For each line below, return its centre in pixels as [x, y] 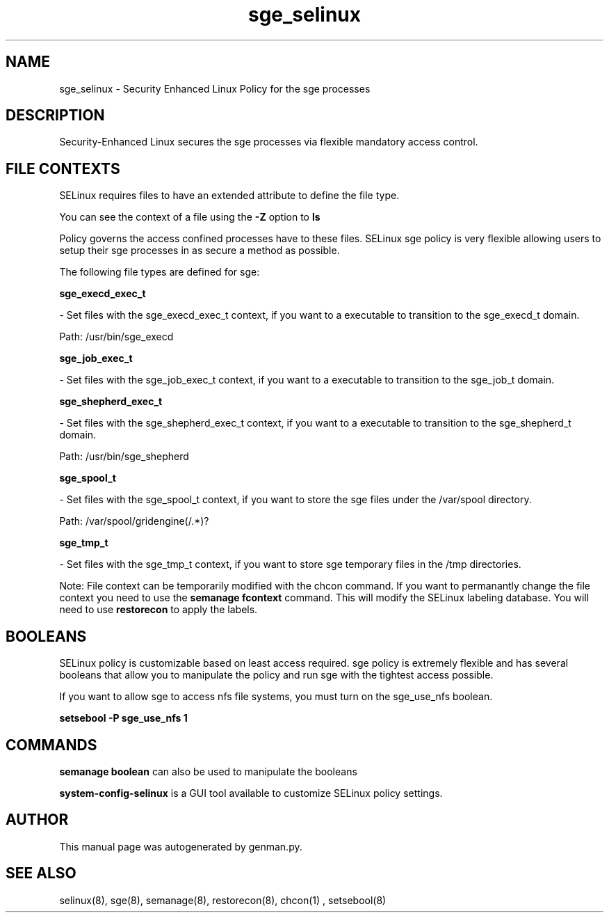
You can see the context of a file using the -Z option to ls [190, 217]
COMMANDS [51, 745]
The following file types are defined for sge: [160, 272]
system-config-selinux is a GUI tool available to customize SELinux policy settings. [251, 793]
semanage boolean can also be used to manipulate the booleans [208, 771]
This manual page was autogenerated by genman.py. [181, 846]
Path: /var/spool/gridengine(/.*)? [134, 521]
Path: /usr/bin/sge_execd [116, 337]
